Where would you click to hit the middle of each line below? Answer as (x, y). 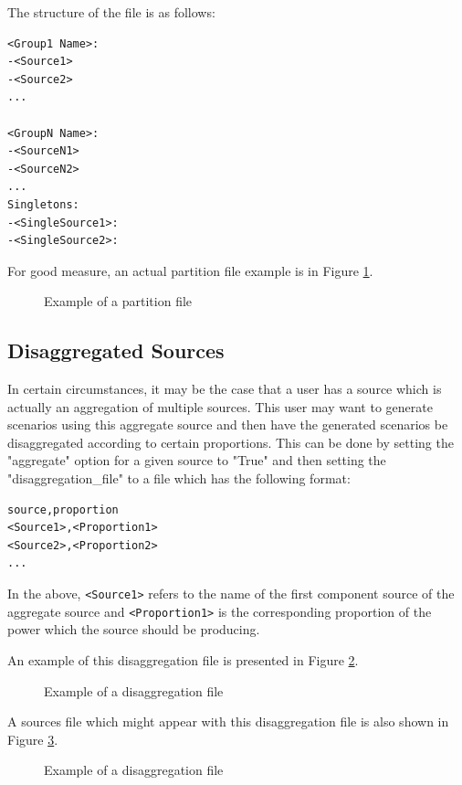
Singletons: (43, 204)
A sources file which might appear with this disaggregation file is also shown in (228, 721)
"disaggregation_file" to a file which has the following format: (179, 478)
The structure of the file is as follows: (111, 12)
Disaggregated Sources (116, 350)
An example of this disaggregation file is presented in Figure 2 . (183, 659)
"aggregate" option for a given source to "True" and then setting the (197, 460)
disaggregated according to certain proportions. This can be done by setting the (231, 442)
